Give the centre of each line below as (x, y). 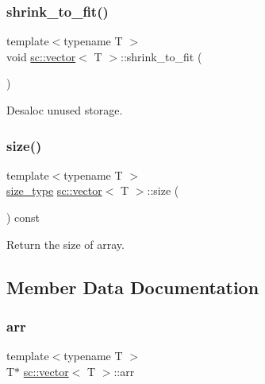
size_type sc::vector (54, 190)
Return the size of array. (65, 244)
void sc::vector (41, 56)
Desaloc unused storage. (65, 110)
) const (23, 217)
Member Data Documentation (133, 287)
